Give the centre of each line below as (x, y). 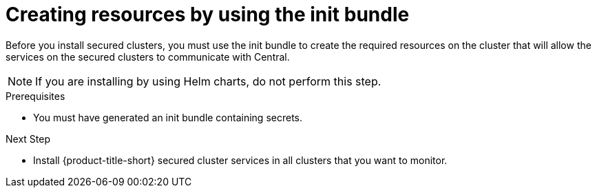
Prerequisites (35, 96)
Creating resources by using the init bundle (208, 14)
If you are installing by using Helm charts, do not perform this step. (208, 81)
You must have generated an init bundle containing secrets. (168, 117)
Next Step (28, 139)
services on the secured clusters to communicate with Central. (148, 57)
